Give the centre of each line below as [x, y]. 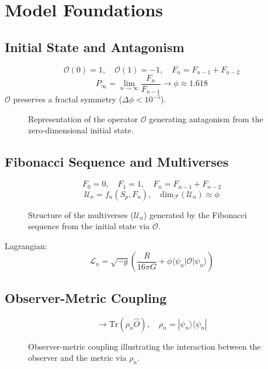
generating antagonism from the [206, 118]
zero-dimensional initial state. [81, 130]
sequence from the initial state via [89, 226]
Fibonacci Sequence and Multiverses [117, 162]
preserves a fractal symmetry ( [68, 99]
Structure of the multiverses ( [81, 214]
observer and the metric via [77, 358]
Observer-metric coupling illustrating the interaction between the [145, 346]
